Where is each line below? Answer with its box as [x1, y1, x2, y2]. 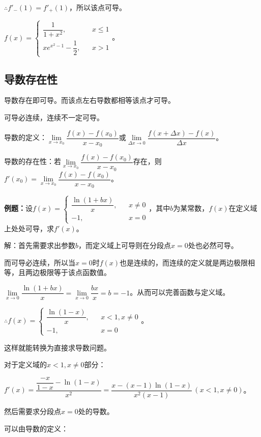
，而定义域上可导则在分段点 [78, 240, 171, 251]
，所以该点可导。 [69, 2, 127, 12]
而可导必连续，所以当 [4, 257, 75, 267]
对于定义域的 [4, 359, 47, 370]
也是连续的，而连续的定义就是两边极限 [120, 257, 248, 267]
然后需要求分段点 [4, 406, 61, 417]
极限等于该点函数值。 [39, 267, 111, 278]
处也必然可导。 [188, 240, 238, 251]
